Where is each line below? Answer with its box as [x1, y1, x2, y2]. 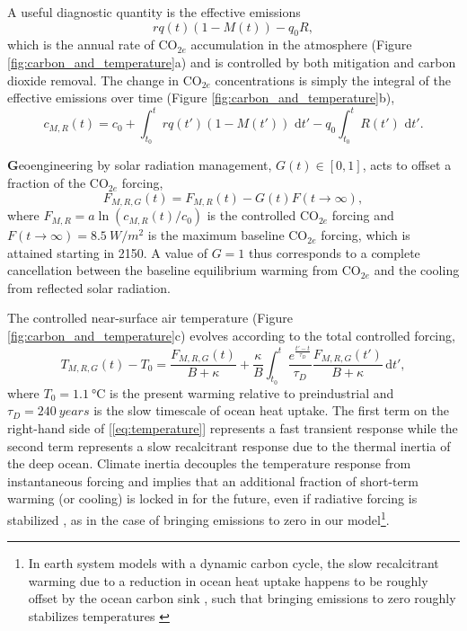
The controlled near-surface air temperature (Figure [7, 308, 293, 327]
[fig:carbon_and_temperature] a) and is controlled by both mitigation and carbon [7, 52, 456, 71]
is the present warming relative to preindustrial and [110, 383, 394, 402]
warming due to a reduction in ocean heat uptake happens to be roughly [28, 571, 428, 590]
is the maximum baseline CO [147, 226, 308, 244]
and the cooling [374, 261, 460, 280]
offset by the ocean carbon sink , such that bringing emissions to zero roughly [28, 589, 456, 608]
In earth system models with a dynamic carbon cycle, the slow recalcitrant [28, 554, 439, 573]
